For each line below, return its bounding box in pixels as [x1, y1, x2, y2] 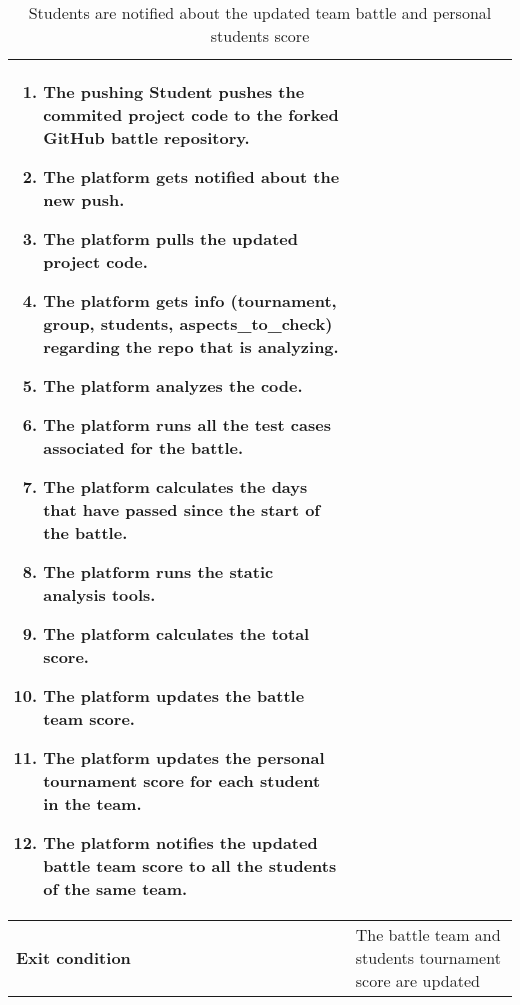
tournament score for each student [43, 769, 321, 792]
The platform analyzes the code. [43, 374, 303, 397]
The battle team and [355, 923, 501, 946]
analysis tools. [43, 583, 156, 606]
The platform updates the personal [43, 746, 325, 769]
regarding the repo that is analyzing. [43, 335, 339, 358]
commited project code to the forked [43, 103, 339, 126]
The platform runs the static [43, 560, 274, 583]
